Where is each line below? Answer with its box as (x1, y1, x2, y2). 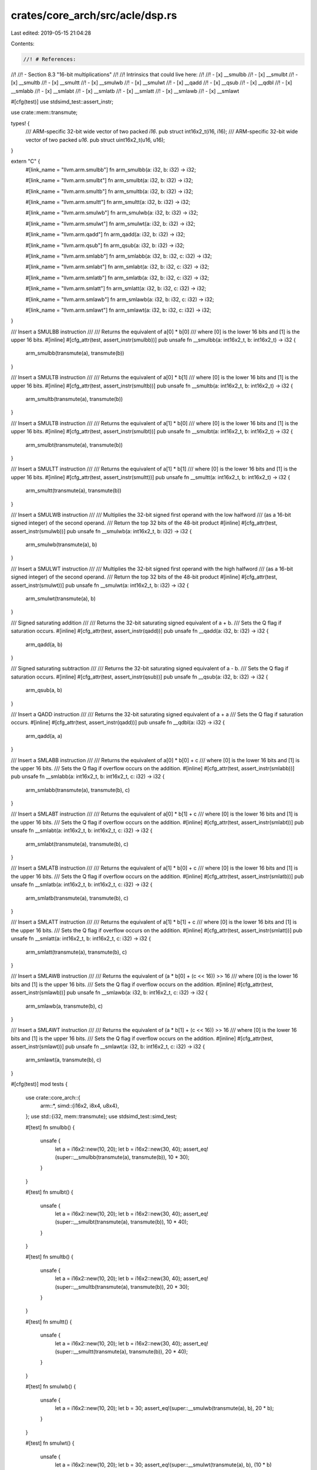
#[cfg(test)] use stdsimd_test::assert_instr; (11, 98, 114, 105)
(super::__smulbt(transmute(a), (55, 1218, 129, 1225)
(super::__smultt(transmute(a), (55, 1348, 129, 1355)
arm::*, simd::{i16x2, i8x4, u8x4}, (40, 1102, 120, 1110)
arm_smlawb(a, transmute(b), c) (25, 1003, 103, 1010)
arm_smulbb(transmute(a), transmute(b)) (25, 350, 124, 357)
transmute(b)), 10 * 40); (130, 1218, 188, 1225)
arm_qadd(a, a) (25, 732, 63, 739)
